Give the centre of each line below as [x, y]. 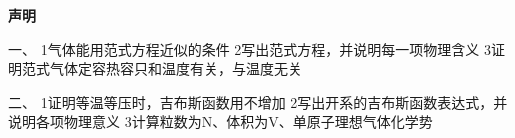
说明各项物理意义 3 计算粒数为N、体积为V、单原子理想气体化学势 [220, 121]
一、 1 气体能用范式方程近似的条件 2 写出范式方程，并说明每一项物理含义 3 [250, 48]
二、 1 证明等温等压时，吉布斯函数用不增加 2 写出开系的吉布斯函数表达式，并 [258, 101]
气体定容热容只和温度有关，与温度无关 [175, 68]
